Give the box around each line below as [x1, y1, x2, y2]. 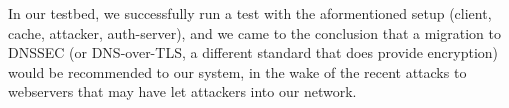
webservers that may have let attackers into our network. [8, 81, 357, 102]
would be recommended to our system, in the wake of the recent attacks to [8, 61, 467, 82]
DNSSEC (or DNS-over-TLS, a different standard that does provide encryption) [8, 42, 499, 63]
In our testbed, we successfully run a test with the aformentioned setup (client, [8, 3, 492, 23]
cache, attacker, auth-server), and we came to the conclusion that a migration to [8, 22, 501, 43]
